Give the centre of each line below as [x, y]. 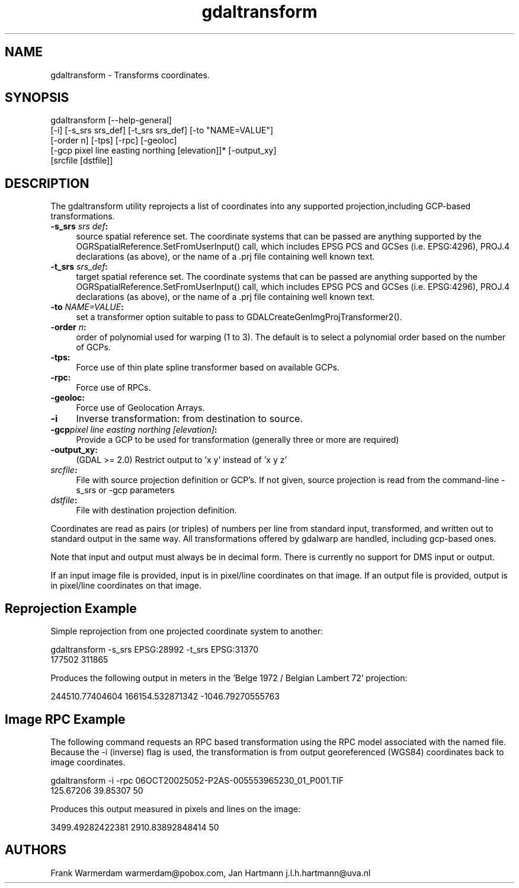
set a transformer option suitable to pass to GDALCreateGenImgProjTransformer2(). [239, 317]
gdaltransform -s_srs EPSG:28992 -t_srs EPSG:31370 [155, 650]
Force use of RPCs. [113, 388]
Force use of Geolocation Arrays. [140, 408]
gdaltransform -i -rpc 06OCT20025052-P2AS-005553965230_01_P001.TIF [197, 780]
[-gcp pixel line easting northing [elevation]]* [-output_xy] [164, 151]
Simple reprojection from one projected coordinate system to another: [187, 631]
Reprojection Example [71, 608]
